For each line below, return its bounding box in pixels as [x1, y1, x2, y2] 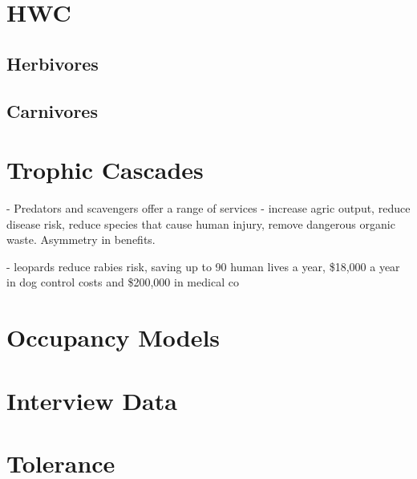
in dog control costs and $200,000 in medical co [6, 274, 239, 290]
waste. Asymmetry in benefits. [6, 231, 156, 248]
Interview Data [6, 384, 177, 416]
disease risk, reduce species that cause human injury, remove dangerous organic [6, 215, 395, 232]
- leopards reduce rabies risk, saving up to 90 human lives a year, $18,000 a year [6, 258, 400, 274]
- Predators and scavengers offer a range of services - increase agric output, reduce [6, 200, 411, 217]
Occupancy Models [6, 321, 221, 354]
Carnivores [6, 98, 98, 123]
